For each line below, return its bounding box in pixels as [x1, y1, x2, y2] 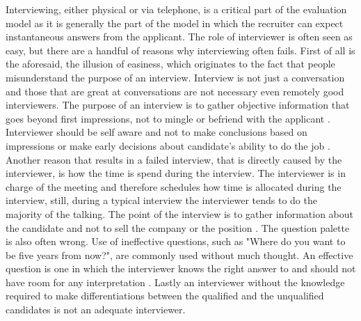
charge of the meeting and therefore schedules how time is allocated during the [6, 179, 342, 194]
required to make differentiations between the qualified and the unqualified [6, 288, 324, 303]
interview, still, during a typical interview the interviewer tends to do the [6, 193, 317, 208]
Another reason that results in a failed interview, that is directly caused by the [6, 152, 342, 166]
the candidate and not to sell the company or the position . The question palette [6, 220, 350, 235]
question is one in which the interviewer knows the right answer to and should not [6, 261, 356, 276]
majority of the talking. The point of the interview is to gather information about [6, 206, 354, 221]
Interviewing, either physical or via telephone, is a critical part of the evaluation [6, 2, 347, 16]
